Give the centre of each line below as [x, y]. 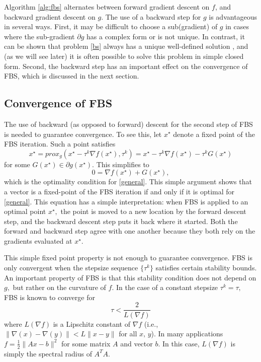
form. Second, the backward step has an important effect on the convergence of [126, 66]
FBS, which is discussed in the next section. [72, 76]
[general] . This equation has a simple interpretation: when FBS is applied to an [126, 201]
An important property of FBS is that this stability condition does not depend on [130, 277]
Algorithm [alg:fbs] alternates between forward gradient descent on [107, 7]
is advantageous [233, 16]
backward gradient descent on [50, 16]
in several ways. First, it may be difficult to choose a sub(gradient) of [111, 26]
